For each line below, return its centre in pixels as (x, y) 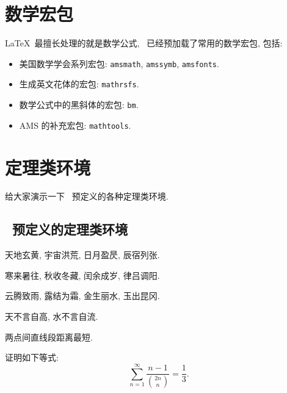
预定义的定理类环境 (70, 229)
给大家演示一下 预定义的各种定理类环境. (87, 196)
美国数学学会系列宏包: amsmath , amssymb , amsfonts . (119, 63)
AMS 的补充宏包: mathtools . (75, 125)
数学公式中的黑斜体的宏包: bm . (79, 105)
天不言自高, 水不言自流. (52, 316)
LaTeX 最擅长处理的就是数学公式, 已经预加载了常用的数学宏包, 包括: (144, 43)
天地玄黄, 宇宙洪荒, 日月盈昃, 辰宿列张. (82, 255)
